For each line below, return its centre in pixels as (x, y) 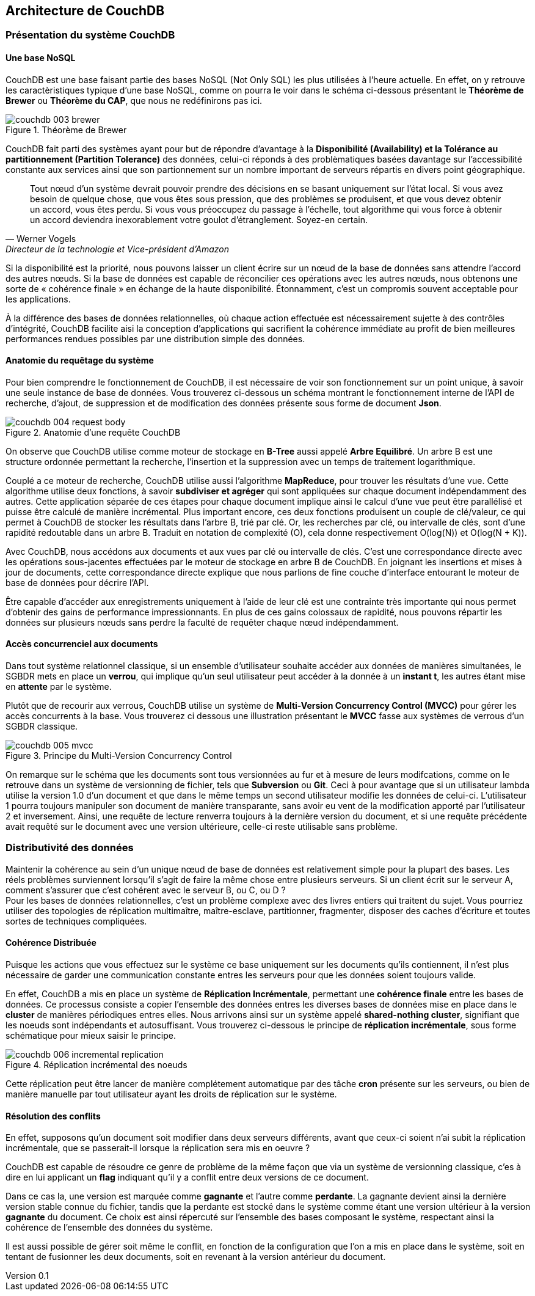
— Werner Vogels (41, 238)
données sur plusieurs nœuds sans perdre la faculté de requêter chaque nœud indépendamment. (202, 622)
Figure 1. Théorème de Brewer (66, 130)
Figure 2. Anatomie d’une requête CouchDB (93, 432)
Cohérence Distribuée (51, 943)
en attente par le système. (59, 687)
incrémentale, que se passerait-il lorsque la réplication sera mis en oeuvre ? (158, 1148)
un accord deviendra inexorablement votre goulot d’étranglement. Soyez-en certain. (199, 219)
